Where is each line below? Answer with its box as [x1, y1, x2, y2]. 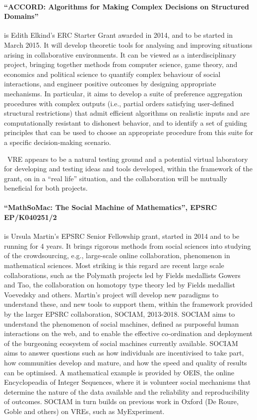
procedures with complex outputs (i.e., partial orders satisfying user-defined [4, 98, 234, 108]
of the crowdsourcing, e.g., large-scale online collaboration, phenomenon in [4, 250, 230, 261]
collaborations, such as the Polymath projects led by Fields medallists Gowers [4, 270, 241, 280]
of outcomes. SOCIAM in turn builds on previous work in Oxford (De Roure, [4, 396, 239, 407]
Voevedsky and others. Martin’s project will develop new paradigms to [4, 289, 219, 299]
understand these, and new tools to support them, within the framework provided [4, 299, 253, 309]
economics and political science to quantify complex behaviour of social [4, 69, 221, 79]
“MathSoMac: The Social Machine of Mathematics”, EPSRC [4, 202, 217, 212]
